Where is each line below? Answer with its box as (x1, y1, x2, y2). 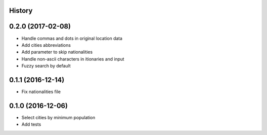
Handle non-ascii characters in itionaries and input (21, 56, 125, 62)
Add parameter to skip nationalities (21, 49, 93, 55)
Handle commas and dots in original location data (21, 35, 123, 41)
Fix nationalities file (21, 89, 61, 95)
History (9, 6, 33, 15)
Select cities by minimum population (21, 114, 95, 120)
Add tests (21, 121, 42, 128)
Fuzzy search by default (21, 63, 71, 69)
